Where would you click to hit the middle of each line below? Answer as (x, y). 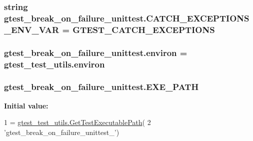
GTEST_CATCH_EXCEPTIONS (144, 29)
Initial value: (26, 105)
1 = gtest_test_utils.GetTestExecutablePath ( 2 (77, 122)
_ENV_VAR (32, 29)
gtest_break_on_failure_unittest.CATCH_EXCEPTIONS (127, 18)
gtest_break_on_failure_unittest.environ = (96, 52)
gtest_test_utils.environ (54, 64)
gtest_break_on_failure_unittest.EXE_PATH (101, 87)
